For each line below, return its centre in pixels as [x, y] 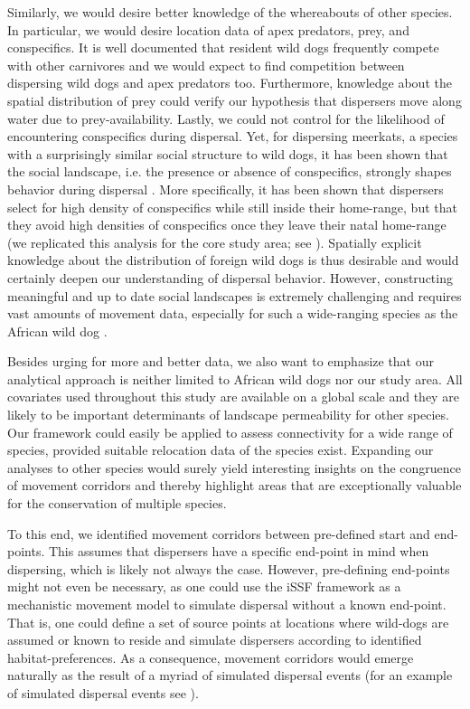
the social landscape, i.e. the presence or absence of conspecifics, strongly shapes [230, 171]
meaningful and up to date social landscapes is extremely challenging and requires [235, 295]
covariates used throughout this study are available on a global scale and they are [233, 397]
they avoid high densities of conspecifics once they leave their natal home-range [227, 225]
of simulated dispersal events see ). [103, 692]
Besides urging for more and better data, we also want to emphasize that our [221, 361]
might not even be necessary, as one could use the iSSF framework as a [204, 586]
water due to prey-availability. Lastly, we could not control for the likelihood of [226, 118]
